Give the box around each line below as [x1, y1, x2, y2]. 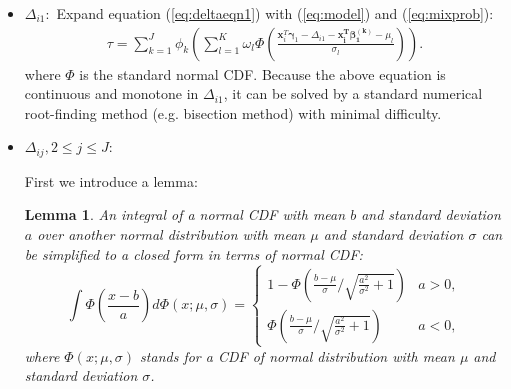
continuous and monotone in [24, 83, 199, 104]
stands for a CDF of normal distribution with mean [140, 345, 455, 366]
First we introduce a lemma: [24, 170, 198, 191]
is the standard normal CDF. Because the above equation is [79, 63, 446, 84]
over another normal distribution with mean [37, 224, 306, 245]
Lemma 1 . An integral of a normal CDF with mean [24, 204, 346, 225]
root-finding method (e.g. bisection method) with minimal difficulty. [24, 102, 442, 123]
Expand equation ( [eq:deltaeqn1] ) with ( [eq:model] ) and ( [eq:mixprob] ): [56, 3, 494, 23]
